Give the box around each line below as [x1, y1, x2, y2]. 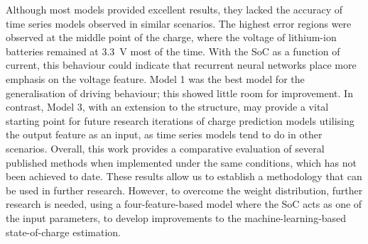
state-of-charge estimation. [6, 224, 121, 239]
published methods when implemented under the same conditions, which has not [6, 155, 357, 170]
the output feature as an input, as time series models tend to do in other [6, 127, 323, 142]
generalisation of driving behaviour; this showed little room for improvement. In [6, 85, 353, 100]
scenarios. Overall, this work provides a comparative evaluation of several [6, 140, 325, 155]
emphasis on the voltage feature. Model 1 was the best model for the [6, 71, 305, 86]
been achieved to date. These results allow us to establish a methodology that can [6, 169, 362, 184]
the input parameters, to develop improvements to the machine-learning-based [6, 210, 347, 225]
